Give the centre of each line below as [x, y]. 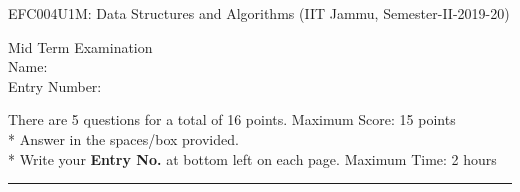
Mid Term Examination [80, 46]
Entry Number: [55, 85]
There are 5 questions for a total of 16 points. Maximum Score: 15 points [232, 119]
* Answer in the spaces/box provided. [123, 138]
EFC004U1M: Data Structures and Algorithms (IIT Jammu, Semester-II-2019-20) [259, 13]
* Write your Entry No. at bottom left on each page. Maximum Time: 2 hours [252, 158]
